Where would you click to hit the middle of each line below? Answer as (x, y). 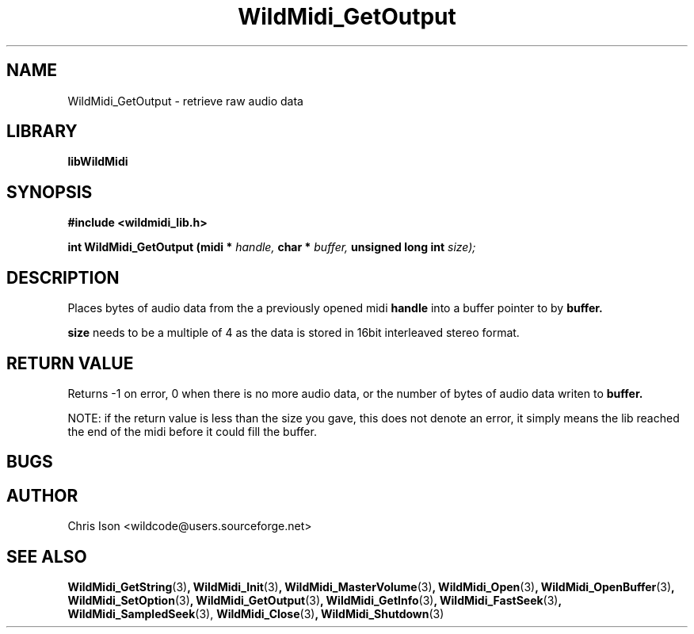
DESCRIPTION (63, 277)
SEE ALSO (47, 556)
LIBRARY (42, 132)
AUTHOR (42, 495)
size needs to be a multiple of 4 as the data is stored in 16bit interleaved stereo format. (294, 333)
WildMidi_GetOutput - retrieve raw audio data (185, 101)
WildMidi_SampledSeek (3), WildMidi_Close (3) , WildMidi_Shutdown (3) (256, 614)
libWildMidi (98, 162)
